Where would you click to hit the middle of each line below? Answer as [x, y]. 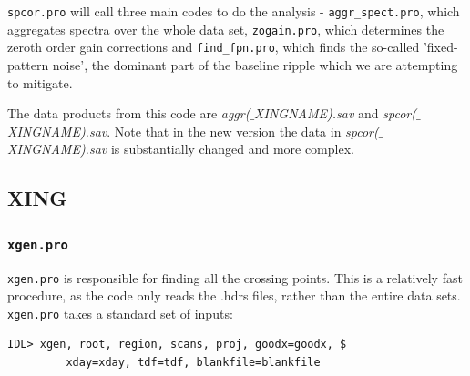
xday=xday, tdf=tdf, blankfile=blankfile [193, 362]
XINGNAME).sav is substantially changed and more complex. [181, 149]
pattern [28, 64]
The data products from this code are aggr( [129, 113]
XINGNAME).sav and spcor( [335, 113]
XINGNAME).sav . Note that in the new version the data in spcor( [193, 131]
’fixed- [440, 47]
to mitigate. [40, 82]
